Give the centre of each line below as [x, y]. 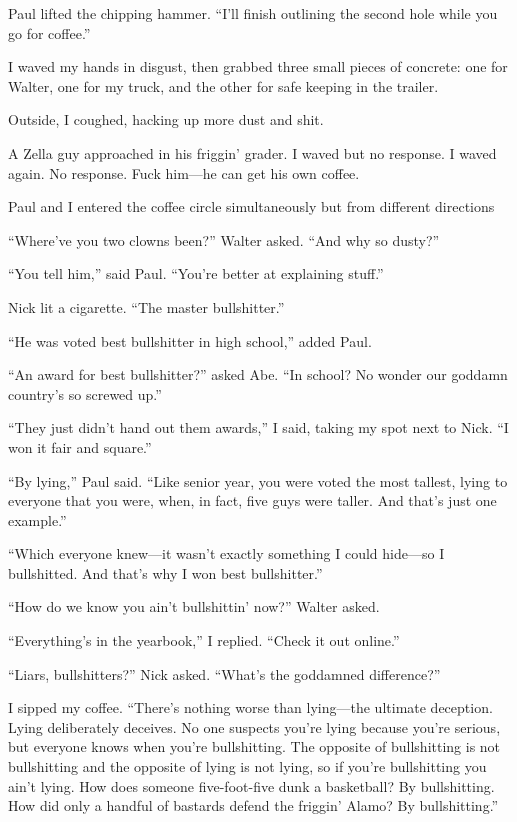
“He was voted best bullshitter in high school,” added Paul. [190, 340]
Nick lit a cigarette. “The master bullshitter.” [146, 306]
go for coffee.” [49, 32]
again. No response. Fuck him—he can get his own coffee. [184, 172]
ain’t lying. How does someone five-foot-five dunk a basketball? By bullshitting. [251, 785]
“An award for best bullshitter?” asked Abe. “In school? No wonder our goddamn [258, 374]
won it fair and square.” [80, 446]
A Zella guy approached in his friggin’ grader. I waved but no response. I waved [252, 152]
